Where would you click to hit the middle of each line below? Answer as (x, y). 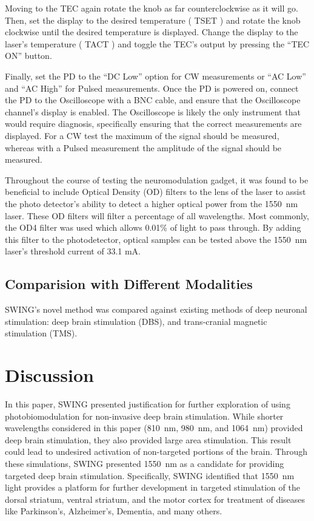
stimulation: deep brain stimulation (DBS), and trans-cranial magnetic (136, 321)
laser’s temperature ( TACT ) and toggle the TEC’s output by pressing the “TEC (157, 43)
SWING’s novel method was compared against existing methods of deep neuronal (156, 309)
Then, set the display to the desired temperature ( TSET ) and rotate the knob (153, 20)
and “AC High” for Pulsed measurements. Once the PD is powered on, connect (152, 88)
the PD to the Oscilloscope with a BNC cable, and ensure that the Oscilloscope (153, 100)
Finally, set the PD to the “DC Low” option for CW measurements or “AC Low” (155, 76)
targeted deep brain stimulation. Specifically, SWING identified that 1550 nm (150, 475)
